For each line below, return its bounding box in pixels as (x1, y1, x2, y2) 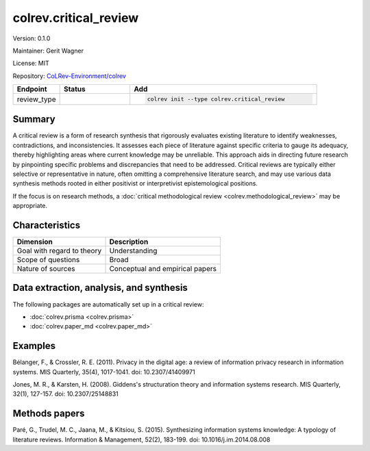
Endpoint (16, 84, 47, 94)
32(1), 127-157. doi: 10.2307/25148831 (12, 390, 119, 398)
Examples (12, 340, 56, 352)
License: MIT (12, 59, 49, 68)
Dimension (16, 237, 53, 246)
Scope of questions (16, 255, 80, 265)
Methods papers (12, 408, 85, 420)
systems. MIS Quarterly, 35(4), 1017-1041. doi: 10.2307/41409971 (12, 368, 195, 376)
